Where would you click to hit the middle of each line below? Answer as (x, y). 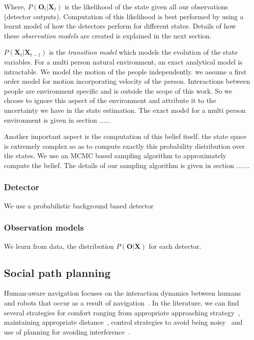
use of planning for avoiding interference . (67, 331)
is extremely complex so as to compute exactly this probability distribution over (125, 146)
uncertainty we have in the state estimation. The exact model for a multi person (125, 110)
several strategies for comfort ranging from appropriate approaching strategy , (122, 312)
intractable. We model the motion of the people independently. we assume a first (125, 71)
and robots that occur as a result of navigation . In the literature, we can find (122, 302)
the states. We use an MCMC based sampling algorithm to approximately (115, 155)
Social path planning (57, 272)
